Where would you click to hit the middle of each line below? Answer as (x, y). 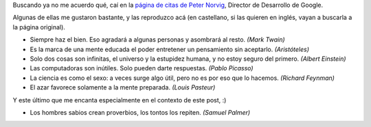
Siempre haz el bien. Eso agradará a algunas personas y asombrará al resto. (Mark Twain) (157, 40)
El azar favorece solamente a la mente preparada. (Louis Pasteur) (123, 87)
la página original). (39, 27)
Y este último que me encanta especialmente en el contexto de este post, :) (120, 100)
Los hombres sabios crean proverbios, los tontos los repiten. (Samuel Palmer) (140, 112)
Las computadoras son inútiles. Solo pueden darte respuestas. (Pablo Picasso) (142, 68)
